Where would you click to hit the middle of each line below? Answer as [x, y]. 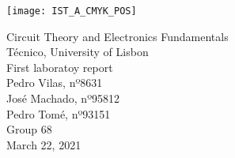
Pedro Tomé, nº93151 [59, 113]
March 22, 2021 [44, 144]
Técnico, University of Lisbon [78, 52]
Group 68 [29, 129]
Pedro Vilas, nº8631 [55, 83]
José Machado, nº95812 [63, 98]
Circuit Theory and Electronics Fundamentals [117, 36]
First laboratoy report [60, 67]
